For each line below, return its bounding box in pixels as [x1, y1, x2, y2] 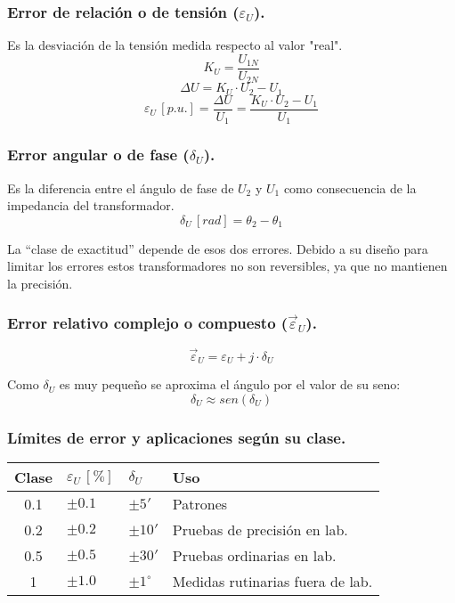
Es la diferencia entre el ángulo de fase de [7, 178, 234, 197]
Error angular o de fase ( [7, 143, 190, 166]
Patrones [172, 493, 228, 515]
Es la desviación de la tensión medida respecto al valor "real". [7, 36, 343, 54]
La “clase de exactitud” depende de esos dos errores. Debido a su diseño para [7, 239, 428, 257]
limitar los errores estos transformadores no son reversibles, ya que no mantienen [7, 257, 448, 275]
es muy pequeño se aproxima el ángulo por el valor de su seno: [59, 375, 401, 394]
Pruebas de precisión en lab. [172, 519, 348, 541]
